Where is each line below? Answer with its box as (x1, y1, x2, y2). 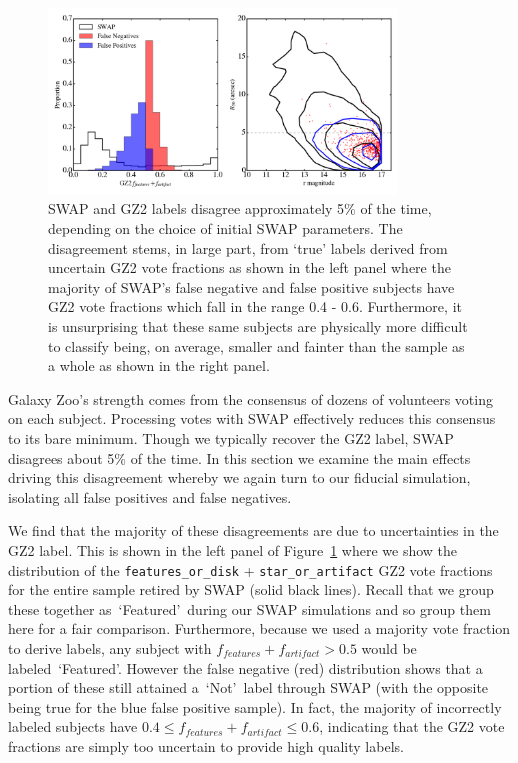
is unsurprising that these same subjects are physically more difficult (48, 315, 468, 336)
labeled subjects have (8, 716, 138, 737)
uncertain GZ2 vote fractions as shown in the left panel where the (48, 257, 451, 278)
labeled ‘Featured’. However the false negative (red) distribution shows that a (8, 657, 483, 678)
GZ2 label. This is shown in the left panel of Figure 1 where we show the (8, 539, 458, 560)
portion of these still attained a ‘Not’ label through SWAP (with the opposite (8, 677, 489, 698)
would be (361, 637, 417, 658)
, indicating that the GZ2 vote (319, 716, 505, 737)
